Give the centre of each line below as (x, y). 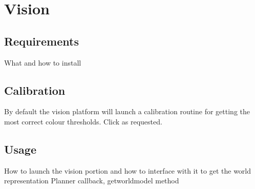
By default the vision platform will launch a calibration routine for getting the (127, 111)
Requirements (41, 41)
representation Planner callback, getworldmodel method (92, 181)
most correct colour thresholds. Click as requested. (83, 121)
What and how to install (43, 62)
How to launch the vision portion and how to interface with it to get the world (128, 170)
